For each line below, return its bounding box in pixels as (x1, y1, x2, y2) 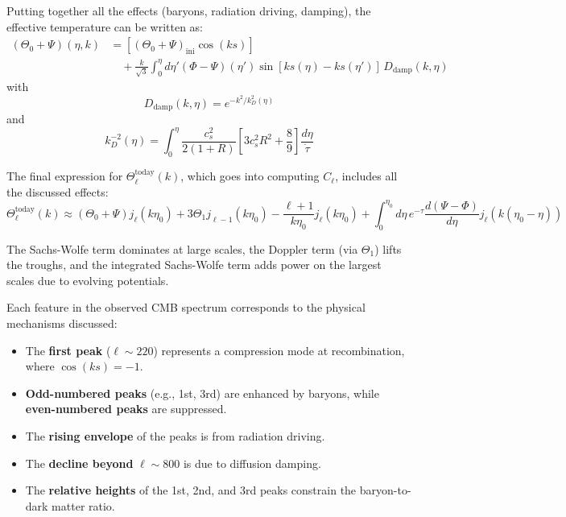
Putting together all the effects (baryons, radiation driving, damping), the (6, 2, 371, 19)
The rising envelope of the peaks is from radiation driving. (25, 427, 325, 444)
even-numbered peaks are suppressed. (25, 400, 227, 417)
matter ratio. (52, 497, 115, 514)
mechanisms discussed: (6, 314, 118, 331)
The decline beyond (25, 454, 134, 471)
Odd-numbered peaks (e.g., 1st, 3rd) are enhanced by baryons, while (25, 384, 379, 401)
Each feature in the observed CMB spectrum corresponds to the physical (6, 299, 366, 316)
